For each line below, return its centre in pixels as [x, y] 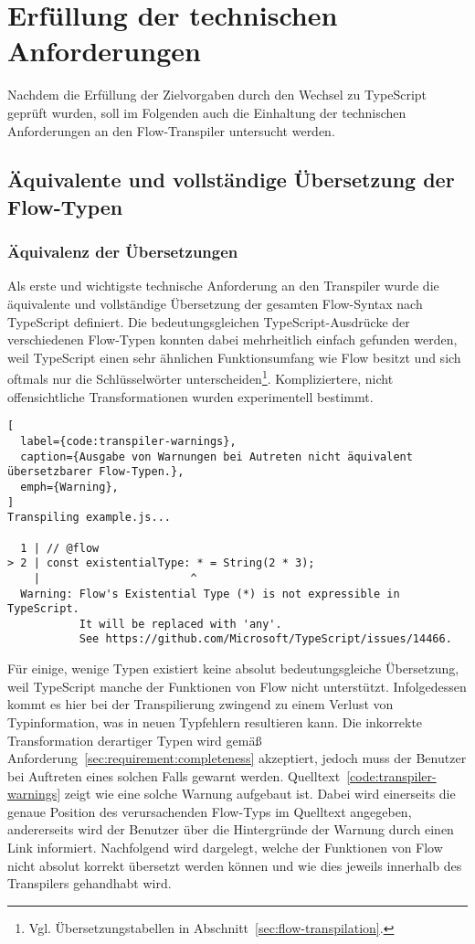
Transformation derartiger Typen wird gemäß [135, 740]
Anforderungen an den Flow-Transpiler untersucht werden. [171, 130]
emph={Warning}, [69, 487]
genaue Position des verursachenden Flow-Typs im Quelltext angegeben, [210, 811]
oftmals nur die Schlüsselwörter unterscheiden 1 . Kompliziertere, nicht [201, 377]
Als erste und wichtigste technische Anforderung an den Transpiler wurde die [223, 286]
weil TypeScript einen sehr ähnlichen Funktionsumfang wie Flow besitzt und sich [234, 357]
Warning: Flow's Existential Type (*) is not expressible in [210, 594]
